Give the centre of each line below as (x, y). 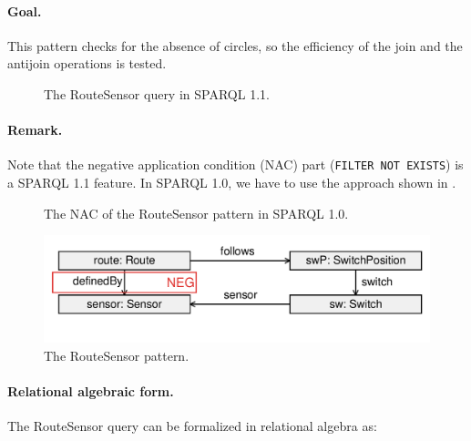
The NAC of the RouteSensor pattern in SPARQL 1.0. (196, 213)
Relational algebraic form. (91, 391)
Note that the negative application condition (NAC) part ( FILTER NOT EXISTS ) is (235, 164)
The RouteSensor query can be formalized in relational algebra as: (192, 426)
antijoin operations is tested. (87, 63)
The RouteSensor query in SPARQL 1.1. (157, 93)
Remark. (35, 130)
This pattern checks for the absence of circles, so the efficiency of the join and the (235, 45)
